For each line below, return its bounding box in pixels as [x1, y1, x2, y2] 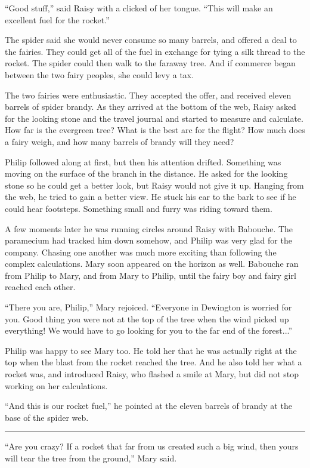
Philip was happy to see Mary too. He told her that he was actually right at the [5, 344, 297, 356]
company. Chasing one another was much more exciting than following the [5, 245, 277, 258]
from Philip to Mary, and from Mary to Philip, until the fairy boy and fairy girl [5, 269, 296, 281]
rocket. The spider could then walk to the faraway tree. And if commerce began [5, 57, 296, 69]
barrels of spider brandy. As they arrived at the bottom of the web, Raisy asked [5, 100, 296, 113]
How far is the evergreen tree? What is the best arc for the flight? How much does [5, 124, 305, 136]
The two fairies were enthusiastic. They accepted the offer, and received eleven [5, 88, 292, 101]
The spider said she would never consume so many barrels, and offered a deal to [5, 33, 297, 46]
